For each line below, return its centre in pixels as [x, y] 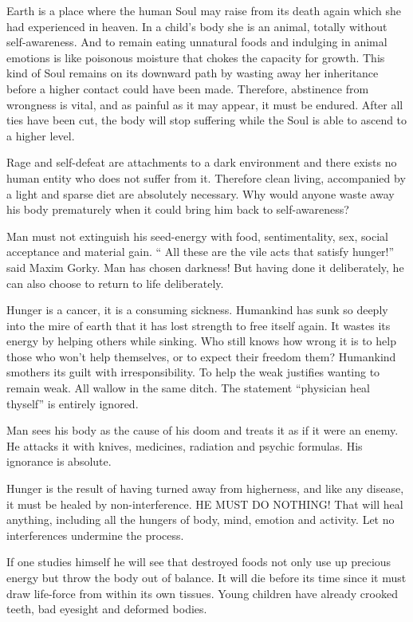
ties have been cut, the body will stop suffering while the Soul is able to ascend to [207, 120]
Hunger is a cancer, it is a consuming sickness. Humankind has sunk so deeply [197, 310]
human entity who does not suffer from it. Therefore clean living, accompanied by [206, 177]
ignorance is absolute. [59, 461]
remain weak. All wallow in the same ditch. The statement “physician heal [188, 388]
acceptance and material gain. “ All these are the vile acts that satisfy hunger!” [201, 252]
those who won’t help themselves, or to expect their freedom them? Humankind [201, 356]
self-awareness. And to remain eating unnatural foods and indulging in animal [197, 42]
